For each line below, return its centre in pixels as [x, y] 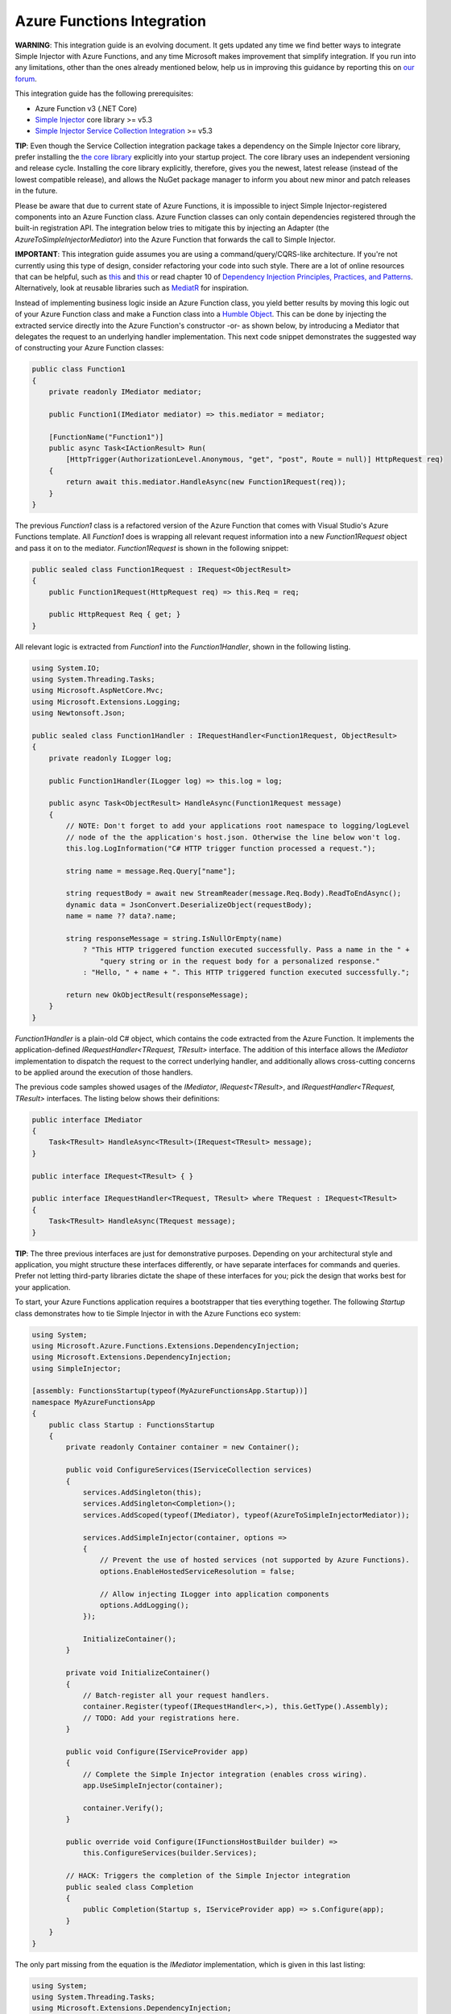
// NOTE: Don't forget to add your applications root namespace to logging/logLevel [238, 826]
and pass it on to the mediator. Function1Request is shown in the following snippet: [152, 548]
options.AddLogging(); [144, 1605]
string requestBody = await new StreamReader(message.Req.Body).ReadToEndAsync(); [234, 893]
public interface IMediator [87, 1119]
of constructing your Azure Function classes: [89, 348]
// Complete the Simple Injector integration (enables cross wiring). [225, 1774]
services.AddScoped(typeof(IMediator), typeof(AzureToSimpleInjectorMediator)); [246, 1515]
